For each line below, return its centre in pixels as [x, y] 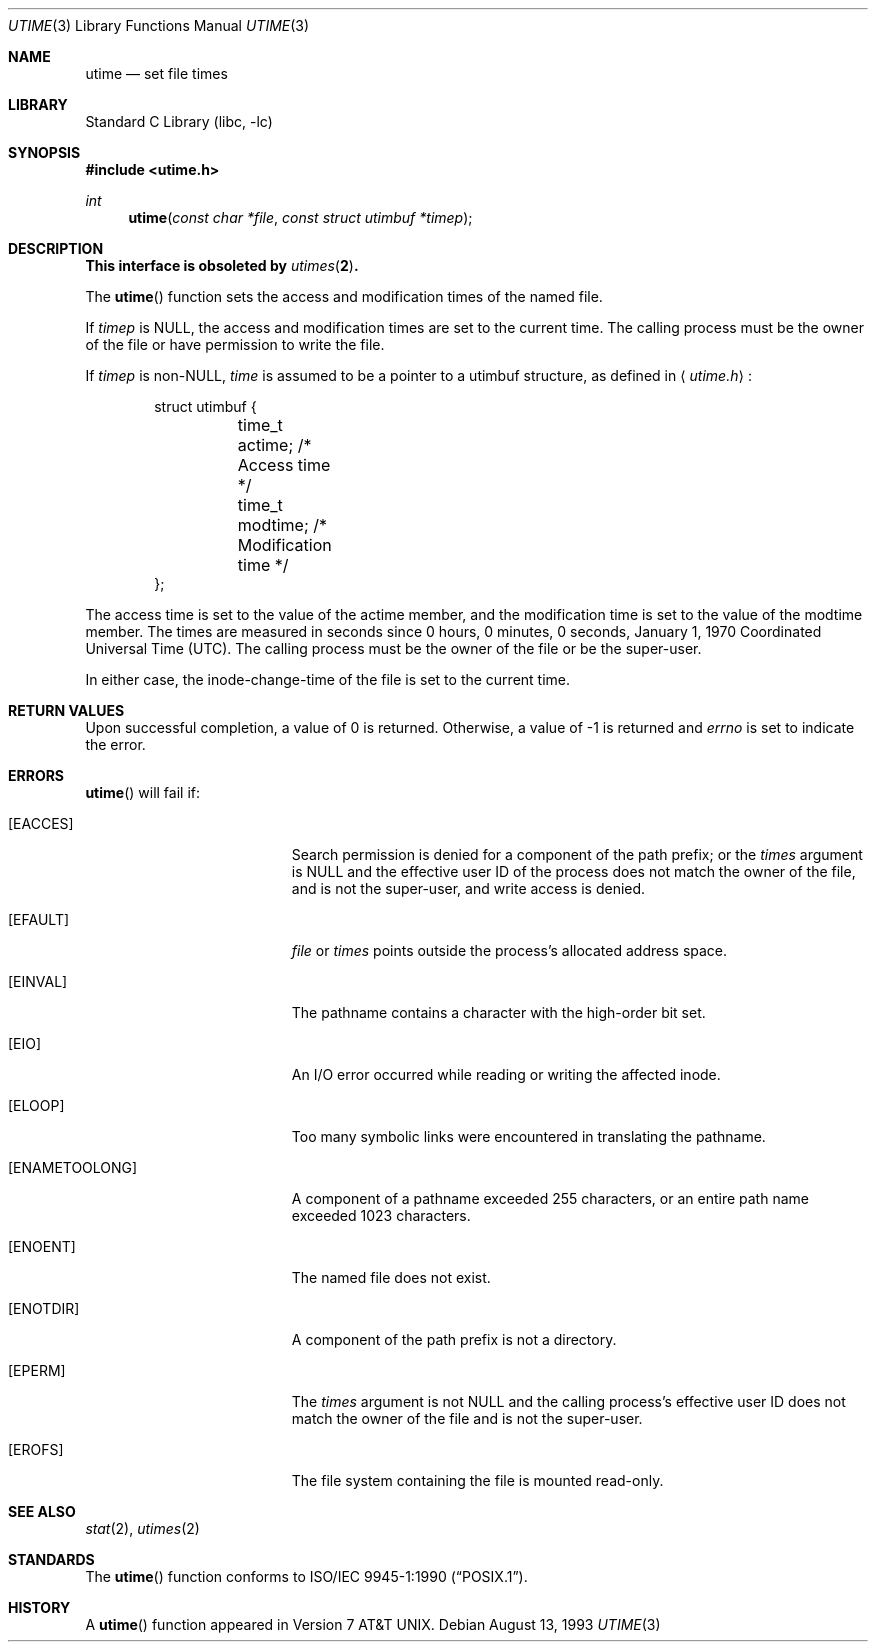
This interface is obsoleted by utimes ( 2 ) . [222, 265]
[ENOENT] [42, 1246]
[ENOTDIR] [44, 1308]
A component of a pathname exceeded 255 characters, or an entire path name [550, 1198]
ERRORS [36, 775]
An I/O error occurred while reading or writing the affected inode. [506, 1074]
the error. [115, 744]
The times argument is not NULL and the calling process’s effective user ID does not [568, 1401]
